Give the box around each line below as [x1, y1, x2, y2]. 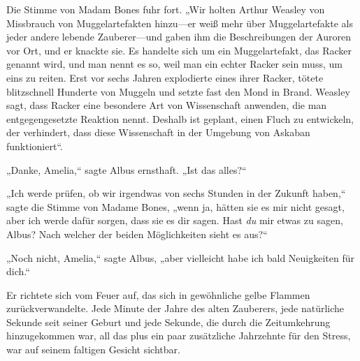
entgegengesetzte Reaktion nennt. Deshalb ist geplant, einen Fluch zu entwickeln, [6, 111, 354, 126]
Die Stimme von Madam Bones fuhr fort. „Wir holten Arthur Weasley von [6, 2, 325, 16]
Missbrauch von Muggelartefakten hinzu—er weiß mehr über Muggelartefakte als [6, 15, 353, 30]
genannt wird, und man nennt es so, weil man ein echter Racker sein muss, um [6, 57, 343, 71]
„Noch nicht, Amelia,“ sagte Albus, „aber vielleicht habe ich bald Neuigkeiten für [6, 250, 355, 265]
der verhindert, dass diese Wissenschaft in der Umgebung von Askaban [6, 125, 310, 140]
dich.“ [6, 264, 30, 279]
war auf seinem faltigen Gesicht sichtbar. [6, 342, 180, 357]
